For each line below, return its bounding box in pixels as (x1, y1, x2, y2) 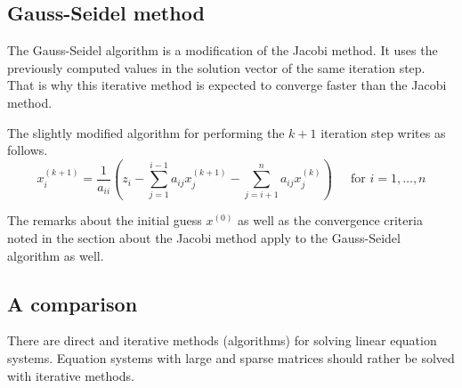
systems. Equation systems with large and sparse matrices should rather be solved (7, 349, 455, 368)
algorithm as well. (7, 246, 104, 264)
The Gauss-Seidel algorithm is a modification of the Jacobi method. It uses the (7, 41, 438, 60)
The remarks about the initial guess (7, 211, 202, 230)
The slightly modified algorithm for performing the (7, 123, 285, 141)
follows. (7, 141, 48, 159)
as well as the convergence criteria (238, 211, 423, 230)
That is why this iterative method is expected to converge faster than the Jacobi (7, 76, 447, 94)
